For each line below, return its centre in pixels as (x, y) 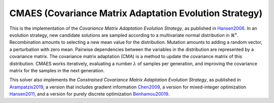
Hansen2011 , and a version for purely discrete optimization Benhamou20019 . (90, 94)
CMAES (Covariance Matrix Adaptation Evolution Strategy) (136, 13)
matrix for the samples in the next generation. (57, 70)
